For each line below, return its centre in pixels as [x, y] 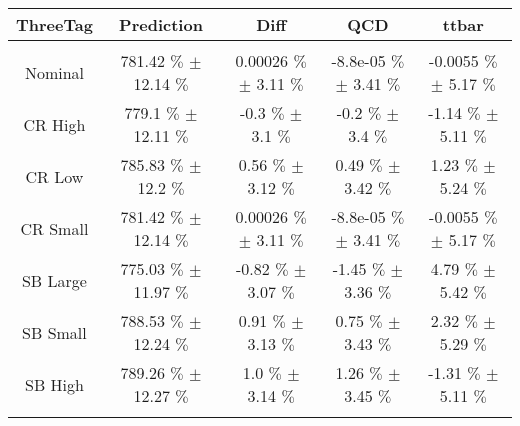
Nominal [54, 72]
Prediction [161, 24]
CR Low [54, 176]
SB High [54, 384]
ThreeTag [54, 24]
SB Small [54, 332]
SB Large [54, 280]
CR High [54, 124]
